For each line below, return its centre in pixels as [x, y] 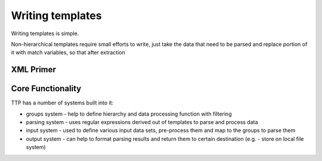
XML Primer [34, 69]
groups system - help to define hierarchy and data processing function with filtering [129, 114]
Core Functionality [46, 89]
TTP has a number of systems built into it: [62, 103]
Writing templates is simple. [45, 33]
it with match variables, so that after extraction [68, 52]
